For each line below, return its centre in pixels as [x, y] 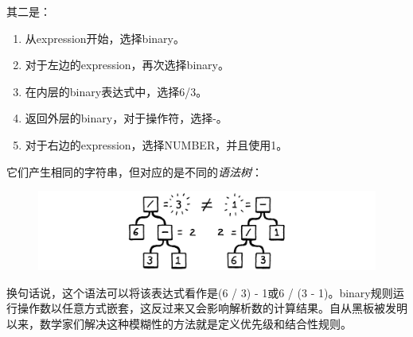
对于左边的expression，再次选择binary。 [127, 65]
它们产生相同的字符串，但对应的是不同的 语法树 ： [134, 171]
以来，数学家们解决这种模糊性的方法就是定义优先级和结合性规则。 [179, 323]
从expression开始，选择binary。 [105, 38]
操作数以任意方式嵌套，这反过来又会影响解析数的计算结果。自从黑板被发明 [212, 308]
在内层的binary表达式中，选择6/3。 [116, 91]
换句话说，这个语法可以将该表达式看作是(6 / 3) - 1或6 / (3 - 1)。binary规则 [200, 292]
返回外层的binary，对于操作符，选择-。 [126, 118]
